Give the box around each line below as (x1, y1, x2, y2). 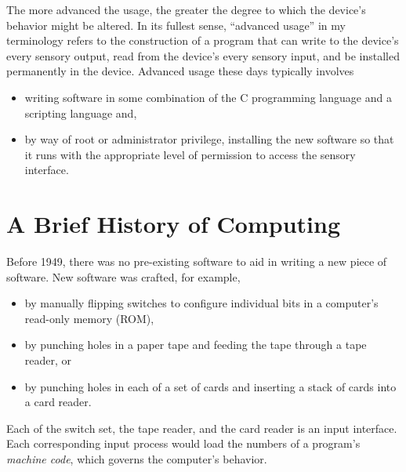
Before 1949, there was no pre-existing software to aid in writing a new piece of (6, 253, 387, 270)
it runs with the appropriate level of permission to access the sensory (24, 146, 356, 162)
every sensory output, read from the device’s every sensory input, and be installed (6, 47, 400, 64)
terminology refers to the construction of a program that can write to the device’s (6, 32, 399, 49)
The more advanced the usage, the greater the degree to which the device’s (6, 2, 366, 17)
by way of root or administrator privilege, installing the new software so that (24, 131, 394, 147)
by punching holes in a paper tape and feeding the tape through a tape (24, 336, 367, 353)
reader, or (24, 352, 72, 369)
